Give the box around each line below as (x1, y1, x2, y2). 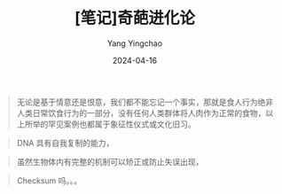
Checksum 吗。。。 (16, 175, 82, 186)
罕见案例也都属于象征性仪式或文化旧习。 (47, 119, 196, 129)
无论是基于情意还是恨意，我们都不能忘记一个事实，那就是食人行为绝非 (16, 97, 274, 107)
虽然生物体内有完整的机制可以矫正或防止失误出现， (16, 156, 204, 167)
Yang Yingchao (106, 37, 163, 49)
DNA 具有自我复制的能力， (16, 137, 114, 148)
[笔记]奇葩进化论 (74, 8, 196, 28)
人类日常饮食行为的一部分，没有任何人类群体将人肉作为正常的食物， (16, 107, 266, 118)
